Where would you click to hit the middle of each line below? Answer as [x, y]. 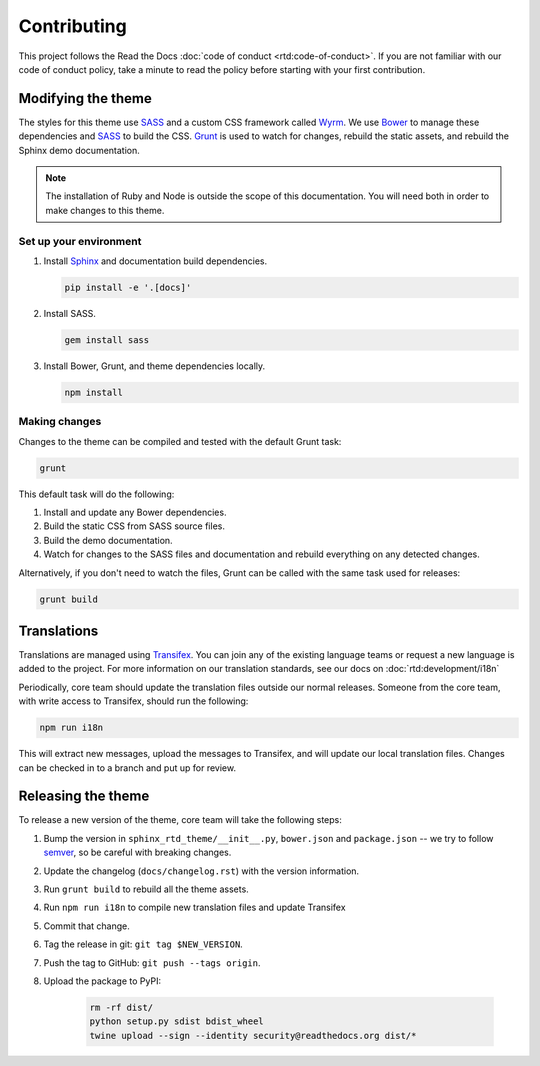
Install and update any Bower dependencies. [135, 512]
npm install [94, 392]
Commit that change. [86, 926]
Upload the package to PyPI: [102, 981]
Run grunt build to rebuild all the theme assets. [146, 889]
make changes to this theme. [105, 210]
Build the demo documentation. [108, 540]
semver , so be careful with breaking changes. [137, 852]
